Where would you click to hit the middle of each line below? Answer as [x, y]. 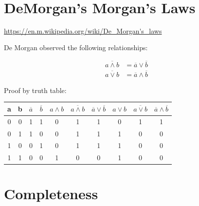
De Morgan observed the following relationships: [76, 47]
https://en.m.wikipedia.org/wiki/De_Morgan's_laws [83, 31]
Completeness [51, 193]
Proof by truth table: [35, 90]
